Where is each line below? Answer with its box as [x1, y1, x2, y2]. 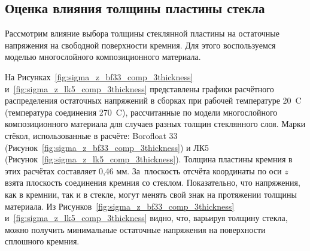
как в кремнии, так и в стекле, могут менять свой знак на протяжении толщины [5, 188, 297, 200]
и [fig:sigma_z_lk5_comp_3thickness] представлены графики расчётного [5, 82, 274, 95]
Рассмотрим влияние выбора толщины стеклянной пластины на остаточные [5, 27, 279, 40]
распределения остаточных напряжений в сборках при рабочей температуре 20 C [5, 94, 302, 107]
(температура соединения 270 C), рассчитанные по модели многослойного [5, 105, 278, 118]
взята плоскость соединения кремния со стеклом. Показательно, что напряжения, [5, 176, 300, 189]
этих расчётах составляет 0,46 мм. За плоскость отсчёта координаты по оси [5, 164, 282, 177]
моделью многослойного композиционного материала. [5, 50, 201, 63]
